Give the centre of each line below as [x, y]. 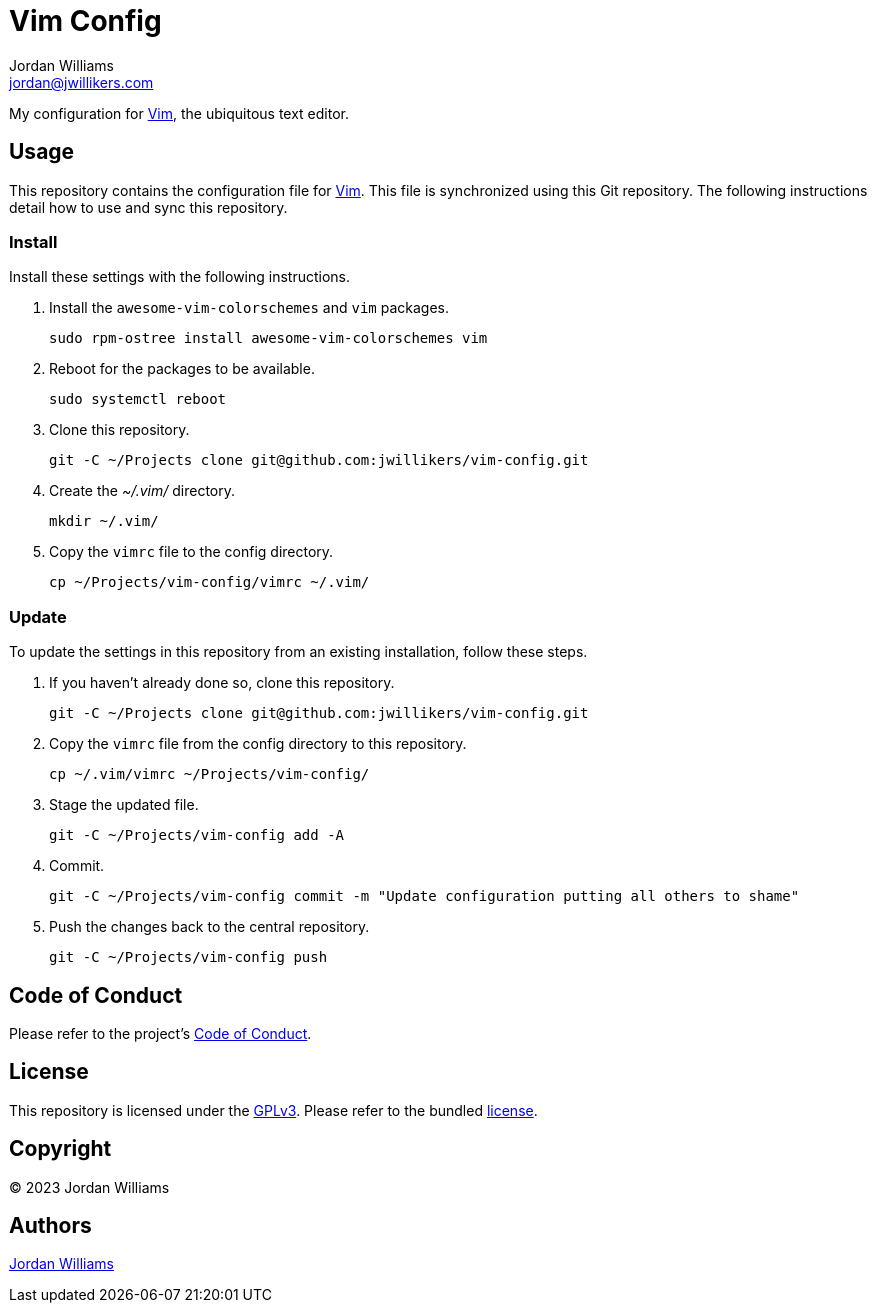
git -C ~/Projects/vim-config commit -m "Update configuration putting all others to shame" [424, 896]
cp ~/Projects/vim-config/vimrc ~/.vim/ [209, 582]
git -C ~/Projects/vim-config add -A [197, 835]
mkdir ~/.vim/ [104, 521]
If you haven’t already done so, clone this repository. [222, 683]
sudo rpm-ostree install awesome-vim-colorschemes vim [268, 338]
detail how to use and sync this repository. [148, 207]
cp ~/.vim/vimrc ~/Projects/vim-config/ [209, 774]
